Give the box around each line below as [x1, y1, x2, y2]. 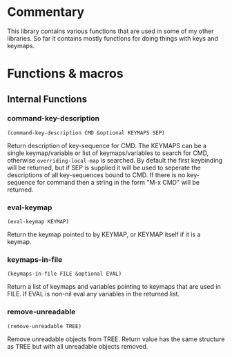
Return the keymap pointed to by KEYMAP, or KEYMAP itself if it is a [7, 230, 201, 238]
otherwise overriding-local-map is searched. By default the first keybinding [7, 156, 223, 164]
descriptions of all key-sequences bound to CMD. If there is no [7, 170, 186, 179]
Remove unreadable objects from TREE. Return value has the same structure [7, 335, 225, 343]
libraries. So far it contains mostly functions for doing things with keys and [7, 34, 219, 42]
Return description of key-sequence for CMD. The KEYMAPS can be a [7, 141, 207, 150]
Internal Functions [7, 93, 88, 105]
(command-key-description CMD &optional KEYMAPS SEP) [7, 129, 166, 136]
